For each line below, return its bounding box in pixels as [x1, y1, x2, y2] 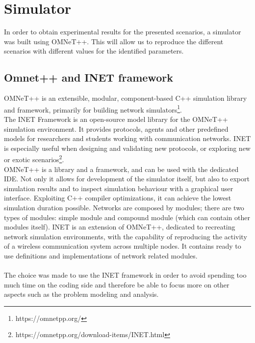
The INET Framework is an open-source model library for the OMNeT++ [4, 114, 228, 124]
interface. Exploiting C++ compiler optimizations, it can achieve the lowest [4, 193, 231, 203]
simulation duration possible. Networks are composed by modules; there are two [4, 202, 244, 212]
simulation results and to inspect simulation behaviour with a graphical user [4, 183, 233, 193]
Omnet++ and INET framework [4, 70, 173, 85]
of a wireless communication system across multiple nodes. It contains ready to [4, 241, 241, 251]
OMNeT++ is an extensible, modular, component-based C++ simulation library [4, 93, 247, 103]
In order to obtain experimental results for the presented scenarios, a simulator [4, 27, 241, 37]
